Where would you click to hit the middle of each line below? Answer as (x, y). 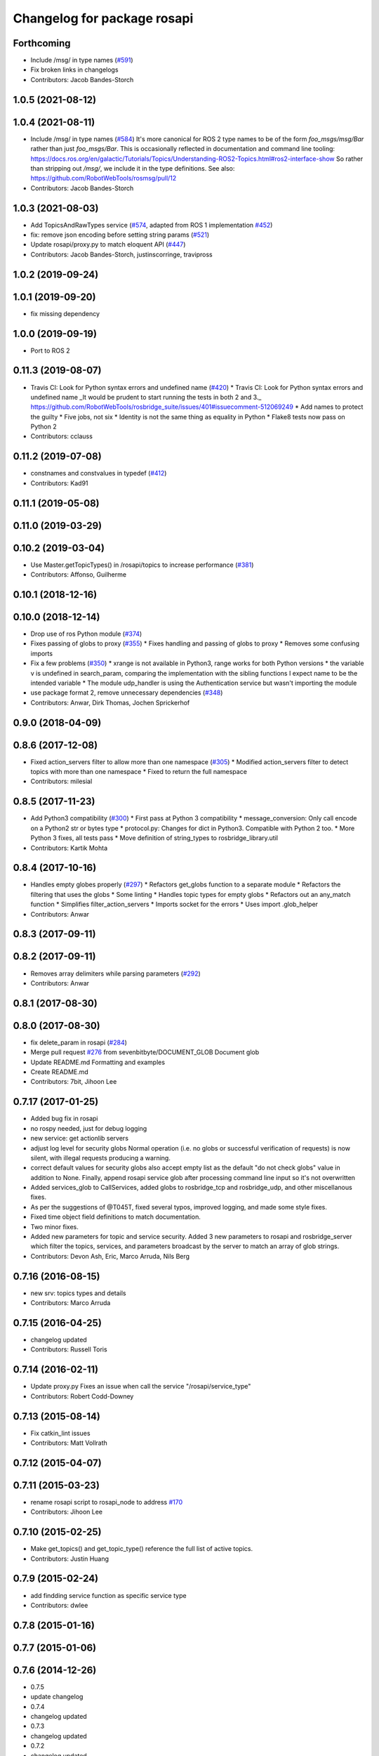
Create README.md (60, 1072)
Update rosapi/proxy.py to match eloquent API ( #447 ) (108, 244)
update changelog (57, 1697)
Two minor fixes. (54, 1226)
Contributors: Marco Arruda (71, 1303)
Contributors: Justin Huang (69, 1559)
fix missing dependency (65, 313)
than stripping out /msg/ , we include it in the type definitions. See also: (133, 168)
